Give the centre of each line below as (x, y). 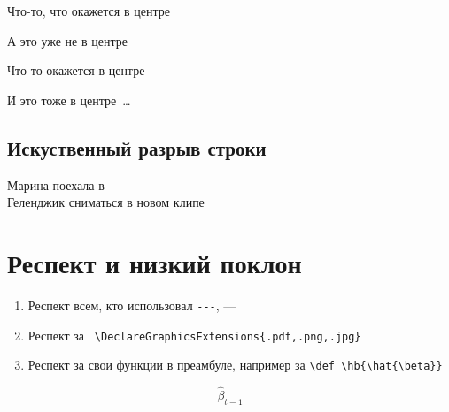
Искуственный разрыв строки (137, 147)
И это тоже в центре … (69, 99)
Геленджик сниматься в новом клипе (106, 202)
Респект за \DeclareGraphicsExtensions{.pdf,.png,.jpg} (194, 335)
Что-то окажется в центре (76, 70)
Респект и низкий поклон (155, 262)
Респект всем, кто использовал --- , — (132, 305)
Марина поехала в (56, 184)
